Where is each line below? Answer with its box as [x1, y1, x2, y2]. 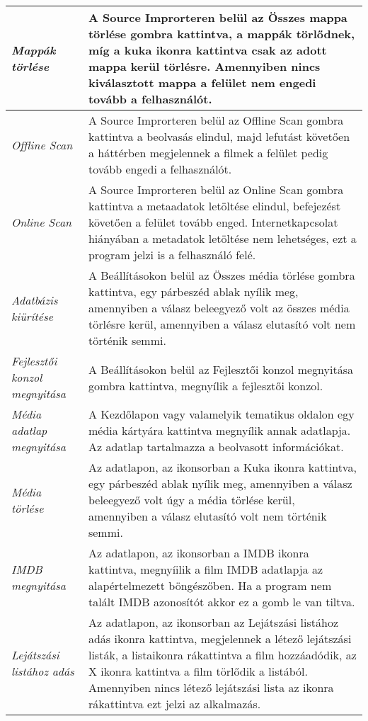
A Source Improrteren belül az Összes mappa [88, 9, 347, 25]
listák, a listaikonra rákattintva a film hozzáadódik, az [88, 647, 357, 663]
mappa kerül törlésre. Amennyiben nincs [88, 58, 321, 74]
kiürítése [11, 307, 54, 324]
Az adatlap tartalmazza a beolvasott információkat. [88, 438, 344, 455]
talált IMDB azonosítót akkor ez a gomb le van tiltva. [88, 594, 355, 610]
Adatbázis [11, 291, 58, 308]
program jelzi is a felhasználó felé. [88, 246, 256, 263]
